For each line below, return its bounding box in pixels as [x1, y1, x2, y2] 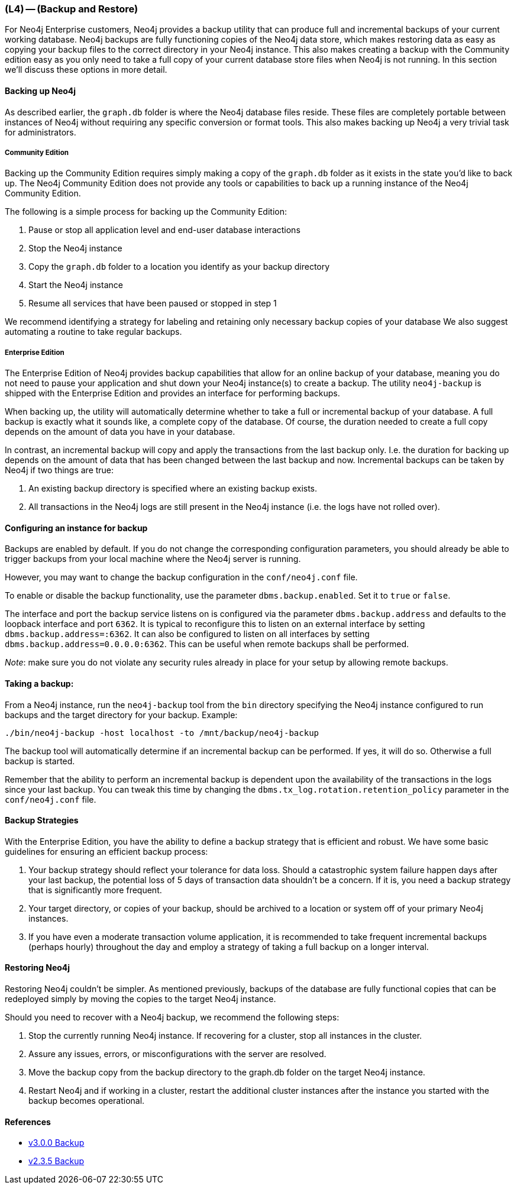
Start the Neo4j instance [28, 280, 123, 290]
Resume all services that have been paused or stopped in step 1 [28, 298, 277, 309]
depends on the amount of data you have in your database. [5, 427, 235, 437]
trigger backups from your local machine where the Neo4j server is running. [5, 554, 301, 564]
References [5, 1116, 51, 1127]
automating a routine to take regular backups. [5, 327, 182, 337]
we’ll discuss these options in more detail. [5, 64, 167, 75]
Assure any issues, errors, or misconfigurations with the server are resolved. [28, 1049, 327, 1059]
